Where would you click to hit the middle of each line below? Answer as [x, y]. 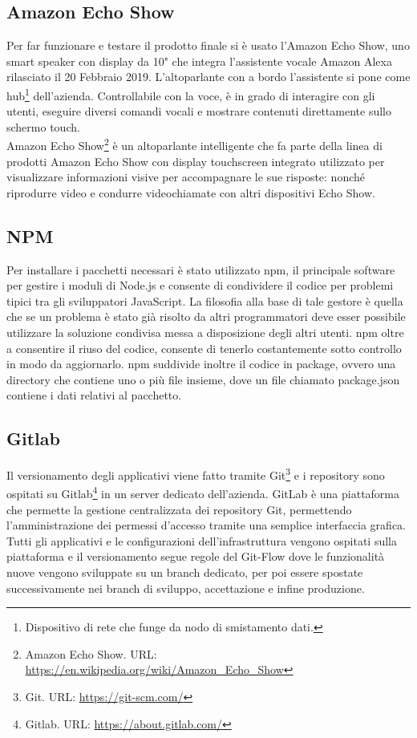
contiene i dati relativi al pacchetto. [94, 395]
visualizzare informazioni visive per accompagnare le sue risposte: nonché [186, 177]
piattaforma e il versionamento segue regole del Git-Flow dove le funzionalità [196, 556]
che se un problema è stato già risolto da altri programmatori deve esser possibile [206, 316]
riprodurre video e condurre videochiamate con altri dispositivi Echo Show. [191, 192]
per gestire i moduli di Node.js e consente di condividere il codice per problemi [200, 285]
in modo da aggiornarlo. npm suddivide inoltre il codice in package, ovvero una [201, 364]
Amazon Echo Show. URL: [91, 653]
